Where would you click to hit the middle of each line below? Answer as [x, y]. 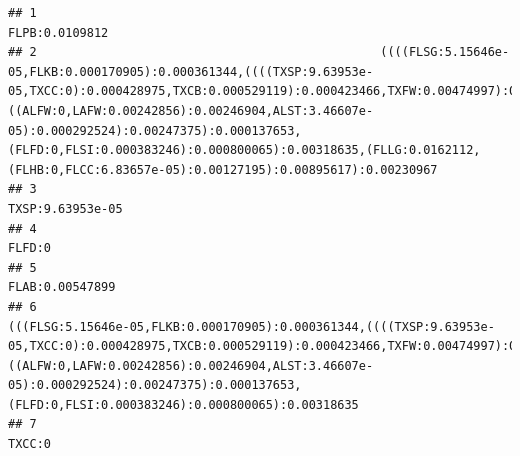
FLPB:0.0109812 [58, 32]
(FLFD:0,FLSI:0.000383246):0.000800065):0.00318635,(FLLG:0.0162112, [244, 150]
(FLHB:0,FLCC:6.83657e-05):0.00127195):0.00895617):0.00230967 [223, 169]
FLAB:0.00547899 [62, 287]
